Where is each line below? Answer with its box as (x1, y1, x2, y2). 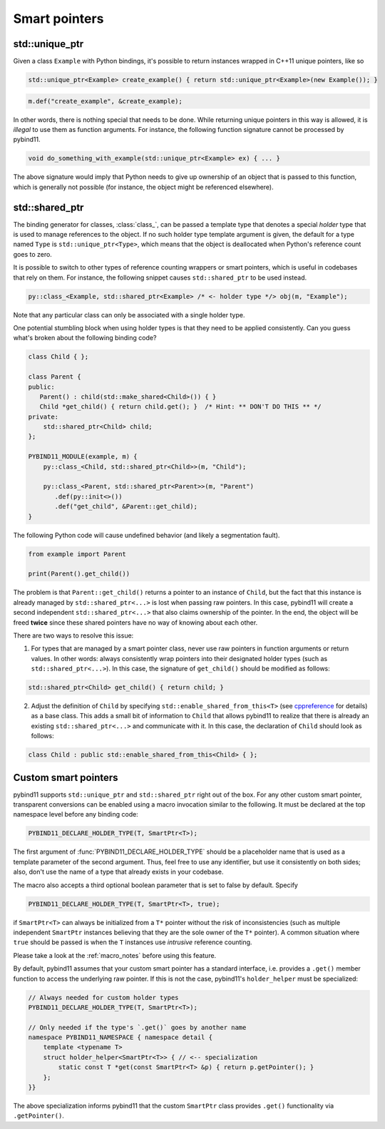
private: (28, 412, 59, 421)
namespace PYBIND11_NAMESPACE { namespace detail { (28, 1033, 213, 1041)
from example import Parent (28, 550, 126, 558)
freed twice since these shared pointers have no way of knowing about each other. (13, 618, 258, 627)
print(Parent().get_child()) (28, 570, 130, 578)
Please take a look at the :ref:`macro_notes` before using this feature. (13, 951, 217, 959)
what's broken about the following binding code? (13, 334, 157, 342)
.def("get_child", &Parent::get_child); (54, 503, 197, 511)
